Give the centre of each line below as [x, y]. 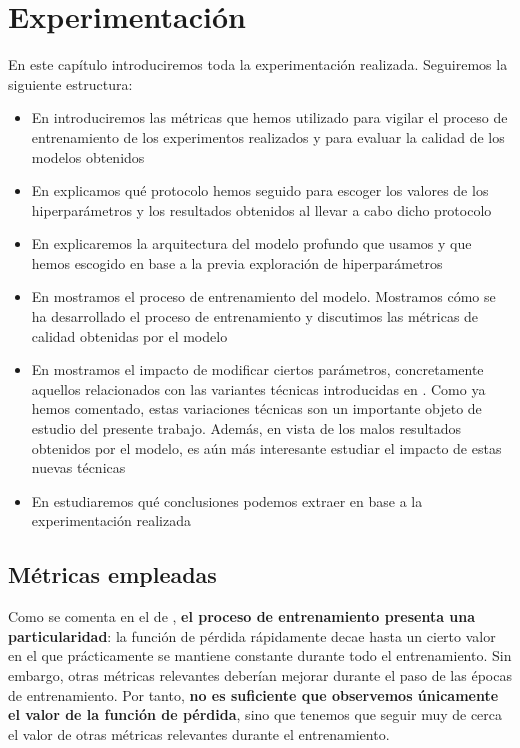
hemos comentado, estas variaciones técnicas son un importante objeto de [256, 408]
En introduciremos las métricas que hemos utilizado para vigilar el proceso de [269, 117]
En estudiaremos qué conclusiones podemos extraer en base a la [227, 500]
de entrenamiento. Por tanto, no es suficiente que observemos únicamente [253, 694]
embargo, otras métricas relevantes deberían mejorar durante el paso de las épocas [260, 674]
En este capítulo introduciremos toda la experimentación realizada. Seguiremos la [258, 64]
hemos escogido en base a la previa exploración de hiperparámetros [237, 262]
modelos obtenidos [88, 156]
